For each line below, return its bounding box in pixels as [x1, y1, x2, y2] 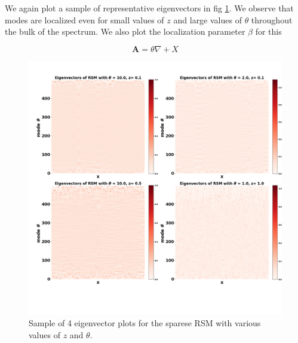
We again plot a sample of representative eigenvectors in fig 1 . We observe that [5, 2, 294, 14]
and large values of [173, 13, 242, 26]
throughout [251, 13, 293, 26]
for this [255, 25, 282, 38]
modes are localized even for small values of [5, 13, 164, 26]
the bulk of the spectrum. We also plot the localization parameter [5, 25, 245, 38]
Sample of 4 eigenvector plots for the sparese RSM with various [29, 317, 261, 329]
